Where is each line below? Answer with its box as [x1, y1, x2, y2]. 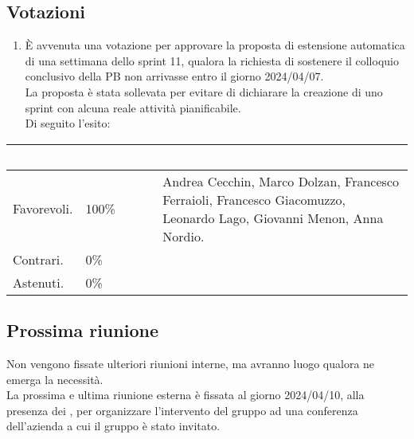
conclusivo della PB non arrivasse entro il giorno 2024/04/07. [25, 68, 324, 84]
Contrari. [13, 249, 64, 268]
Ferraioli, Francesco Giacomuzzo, [162, 190, 346, 209]
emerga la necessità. [6, 370, 103, 387]
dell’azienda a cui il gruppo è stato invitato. [6, 417, 221, 434]
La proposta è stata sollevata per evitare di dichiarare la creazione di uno [25, 83, 383, 100]
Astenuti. [13, 272, 64, 292]
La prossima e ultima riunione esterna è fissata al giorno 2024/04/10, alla [6, 386, 365, 403]
